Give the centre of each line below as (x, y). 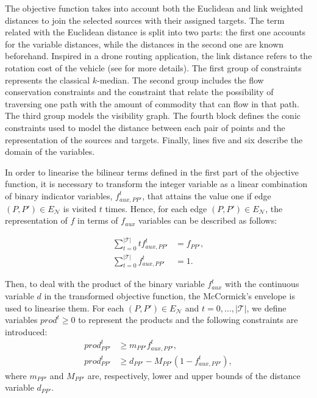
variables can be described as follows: (208, 220)
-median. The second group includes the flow (180, 80)
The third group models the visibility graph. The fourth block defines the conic (153, 115)
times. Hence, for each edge (156, 208)
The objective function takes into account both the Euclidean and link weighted (154, 8)
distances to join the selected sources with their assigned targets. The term (145, 20)
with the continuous (262, 284)
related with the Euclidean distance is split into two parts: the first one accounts (155, 32)
